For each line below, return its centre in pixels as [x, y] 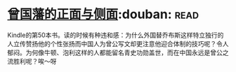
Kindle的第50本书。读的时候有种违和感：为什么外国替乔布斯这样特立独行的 [116, 35]
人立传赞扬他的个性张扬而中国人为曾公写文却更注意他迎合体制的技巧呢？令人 [118, 43]
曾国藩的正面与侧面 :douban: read [103, 14]
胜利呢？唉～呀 [35, 61]
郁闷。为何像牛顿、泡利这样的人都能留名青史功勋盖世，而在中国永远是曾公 [115, 52]
